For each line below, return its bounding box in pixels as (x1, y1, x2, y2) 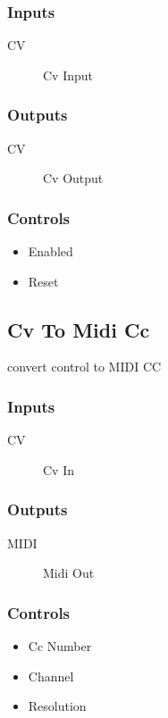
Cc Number (28, 637, 92, 655)
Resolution (28, 697, 87, 715)
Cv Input (43, 65, 94, 84)
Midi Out (43, 564, 95, 582)
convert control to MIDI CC (7, 357, 162, 376)
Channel (28, 666, 74, 685)
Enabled (28, 242, 73, 261)
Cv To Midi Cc (7, 315, 150, 343)
